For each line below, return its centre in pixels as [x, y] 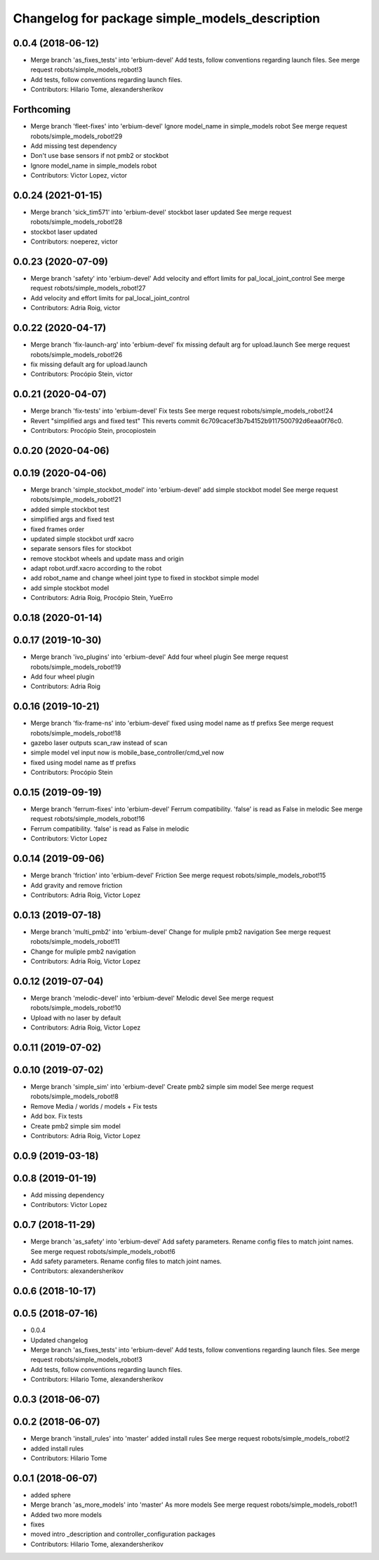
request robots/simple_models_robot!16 [88, 819]
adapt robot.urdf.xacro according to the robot [96, 568]
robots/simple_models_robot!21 [76, 500]
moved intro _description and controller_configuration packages [123, 1534]
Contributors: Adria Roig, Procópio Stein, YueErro [102, 598]
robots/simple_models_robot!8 [74, 1096]
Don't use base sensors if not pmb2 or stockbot [100, 156]
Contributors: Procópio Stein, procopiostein [93, 431]
